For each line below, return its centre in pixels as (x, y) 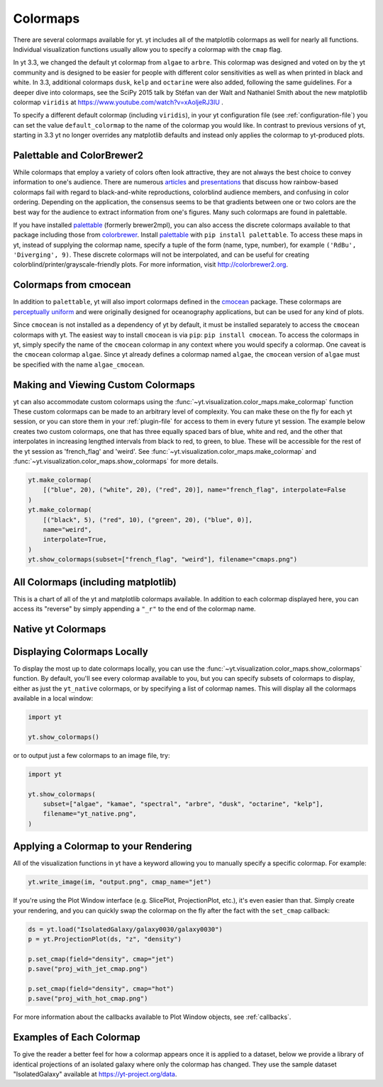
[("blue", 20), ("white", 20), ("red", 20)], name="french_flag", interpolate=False (195, 490)
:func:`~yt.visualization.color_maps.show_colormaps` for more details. (116, 461)
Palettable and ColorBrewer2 (78, 155)
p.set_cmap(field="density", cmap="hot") (101, 988)
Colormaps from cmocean (72, 285)
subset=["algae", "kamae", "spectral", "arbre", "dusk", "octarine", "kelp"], (183, 804)
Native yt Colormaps (60, 629)
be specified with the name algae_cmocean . (79, 364)
